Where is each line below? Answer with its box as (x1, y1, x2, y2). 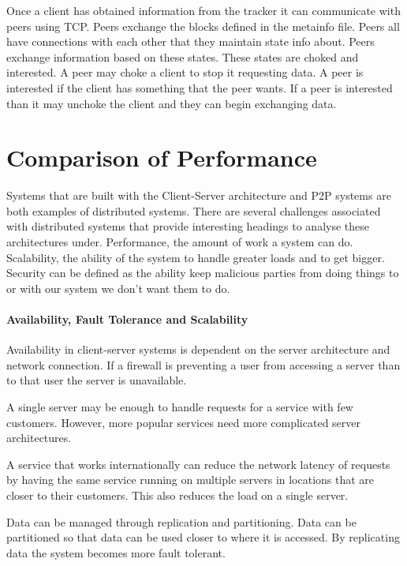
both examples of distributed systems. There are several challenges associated (6, 202, 381, 219)
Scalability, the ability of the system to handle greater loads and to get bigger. (6, 249, 385, 265)
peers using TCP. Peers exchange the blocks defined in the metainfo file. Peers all (6, 17, 400, 34)
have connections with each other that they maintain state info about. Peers (6, 33, 375, 50)
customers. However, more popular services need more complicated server (6, 414, 361, 430)
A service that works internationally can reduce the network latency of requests (6, 455, 390, 472)
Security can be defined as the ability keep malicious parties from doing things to (6, 264, 399, 281)
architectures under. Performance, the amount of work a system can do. (6, 234, 353, 250)
